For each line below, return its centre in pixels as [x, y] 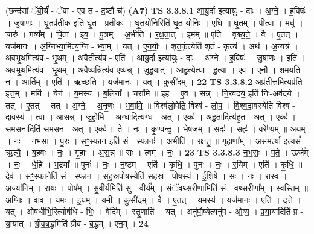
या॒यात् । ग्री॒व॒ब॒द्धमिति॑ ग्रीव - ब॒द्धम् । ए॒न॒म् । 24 [77, 223]
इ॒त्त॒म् [13, 93]
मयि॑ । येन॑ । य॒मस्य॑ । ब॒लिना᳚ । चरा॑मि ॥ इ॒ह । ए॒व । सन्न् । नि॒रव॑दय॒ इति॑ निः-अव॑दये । [165, 93]
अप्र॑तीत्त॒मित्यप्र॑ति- [280, 81]
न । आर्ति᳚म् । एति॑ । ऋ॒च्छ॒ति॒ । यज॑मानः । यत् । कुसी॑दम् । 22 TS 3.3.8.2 [129, 81]
